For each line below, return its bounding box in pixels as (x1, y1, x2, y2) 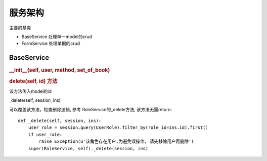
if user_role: (28, 131, 63, 137)
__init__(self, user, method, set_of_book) (9, 67, 110, 74)
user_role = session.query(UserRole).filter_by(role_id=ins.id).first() (28, 125, 209, 130)
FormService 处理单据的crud (21, 40, 80, 46)
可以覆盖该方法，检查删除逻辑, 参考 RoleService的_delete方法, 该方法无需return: (9, 106, 172, 112)
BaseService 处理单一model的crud (21, 34, 92, 40)
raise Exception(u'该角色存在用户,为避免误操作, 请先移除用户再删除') (39, 139, 194, 144)
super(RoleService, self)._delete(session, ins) (28, 146, 148, 151)
